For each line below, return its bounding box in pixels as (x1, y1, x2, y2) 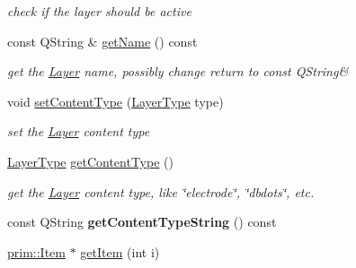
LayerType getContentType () (7, 151, 174, 170)
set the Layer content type (7, 122, 150, 141)
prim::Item (7, 242, 66, 261)
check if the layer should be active (7, 2, 191, 20)
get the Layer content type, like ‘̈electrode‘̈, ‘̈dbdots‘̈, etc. (7, 182, 315, 201)
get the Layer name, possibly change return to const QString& (7, 62, 349, 81)
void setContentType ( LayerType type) (7, 91, 224, 110)
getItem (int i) (80, 242, 160, 261)
